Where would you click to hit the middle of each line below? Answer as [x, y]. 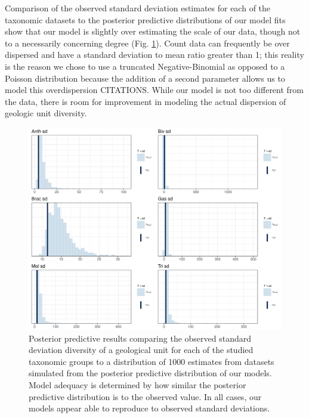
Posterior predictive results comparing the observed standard [140, 338]
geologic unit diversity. [46, 113]
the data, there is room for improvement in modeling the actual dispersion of [146, 101]
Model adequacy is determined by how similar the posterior [137, 385]
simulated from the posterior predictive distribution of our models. [150, 373]
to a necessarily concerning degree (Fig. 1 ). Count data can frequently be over [147, 43]
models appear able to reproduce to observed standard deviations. [149, 408]
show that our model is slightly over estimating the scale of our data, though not [153, 31]
